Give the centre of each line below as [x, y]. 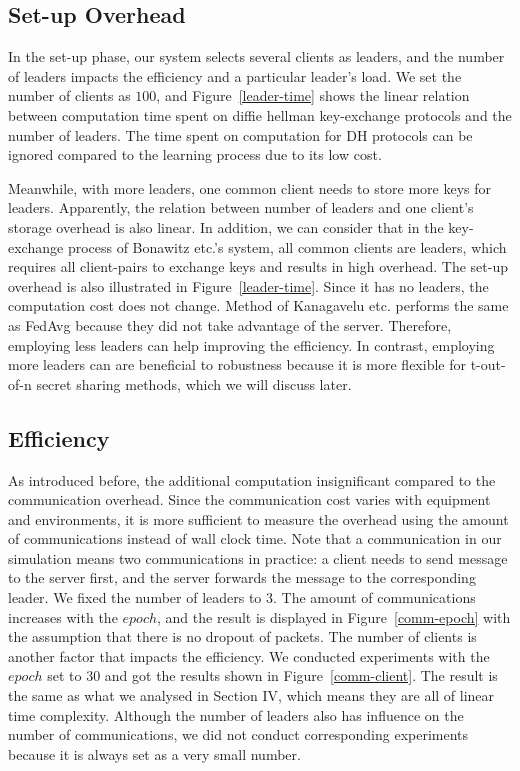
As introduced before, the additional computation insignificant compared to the [252, 479]
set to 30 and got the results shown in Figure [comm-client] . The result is [272, 675]
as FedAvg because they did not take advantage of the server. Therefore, [230, 324]
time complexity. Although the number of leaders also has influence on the [236, 714]
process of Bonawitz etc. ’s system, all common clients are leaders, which [287, 246]
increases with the [63, 616]
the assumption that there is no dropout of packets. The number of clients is [242, 636]
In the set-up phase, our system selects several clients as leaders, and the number [256, 56]
